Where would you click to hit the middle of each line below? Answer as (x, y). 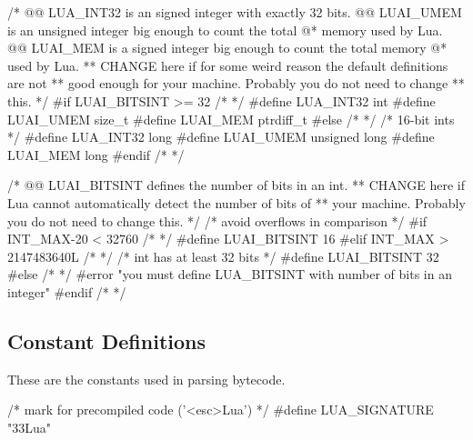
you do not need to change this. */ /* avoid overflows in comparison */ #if (217, 220)
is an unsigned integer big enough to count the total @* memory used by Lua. (225, 30)
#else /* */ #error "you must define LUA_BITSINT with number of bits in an (230, 274)
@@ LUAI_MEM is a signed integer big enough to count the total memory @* (227, 48)
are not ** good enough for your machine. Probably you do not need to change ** (236, 83)
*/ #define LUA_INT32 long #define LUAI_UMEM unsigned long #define (221, 137)
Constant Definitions (107, 340)
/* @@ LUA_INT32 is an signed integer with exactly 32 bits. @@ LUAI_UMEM (235, 12)
